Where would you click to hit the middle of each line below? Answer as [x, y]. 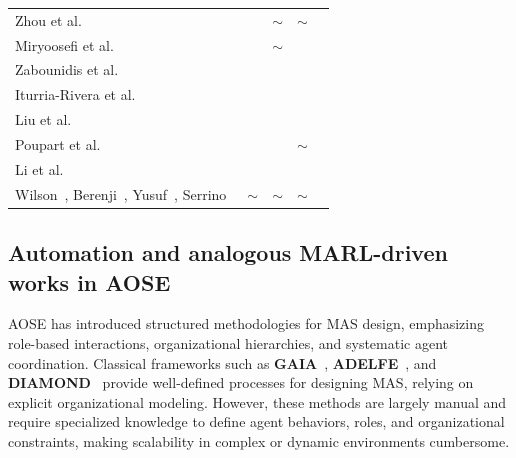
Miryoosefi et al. [64, 44]
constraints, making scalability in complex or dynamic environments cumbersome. [259, 440]
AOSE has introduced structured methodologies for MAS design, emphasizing [246, 323]
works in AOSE [89, 281]
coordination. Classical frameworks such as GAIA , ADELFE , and [222, 362]
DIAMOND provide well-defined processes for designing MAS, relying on [241, 382]
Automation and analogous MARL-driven [228, 252]
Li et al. [39, 168]
